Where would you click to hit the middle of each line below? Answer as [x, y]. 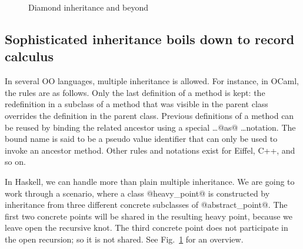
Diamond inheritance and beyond [89, 7]
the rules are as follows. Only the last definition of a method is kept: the [135, 92]
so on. [15, 162]
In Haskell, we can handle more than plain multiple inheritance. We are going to [150, 181]
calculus [29, 56]
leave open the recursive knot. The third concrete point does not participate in [146, 228]
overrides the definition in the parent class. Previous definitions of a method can [149, 115]
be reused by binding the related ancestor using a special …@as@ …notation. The [150, 127]
